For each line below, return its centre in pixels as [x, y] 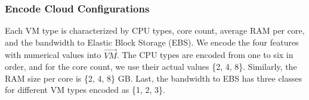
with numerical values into [53, 55]
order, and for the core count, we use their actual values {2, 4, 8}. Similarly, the [151, 67]
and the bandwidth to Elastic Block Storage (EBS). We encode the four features [152, 42]
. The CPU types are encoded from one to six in [205, 55]
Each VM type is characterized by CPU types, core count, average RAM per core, [155, 30]
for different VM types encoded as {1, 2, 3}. [85, 90]
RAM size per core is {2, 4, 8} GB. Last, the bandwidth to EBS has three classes [154, 78]
